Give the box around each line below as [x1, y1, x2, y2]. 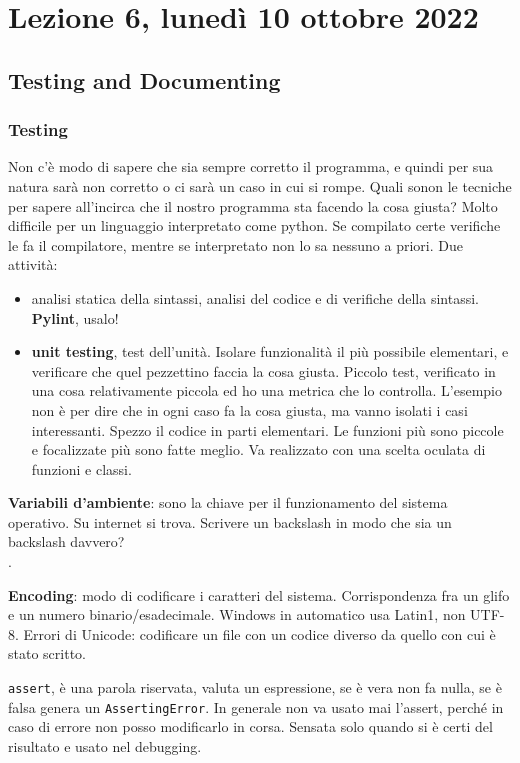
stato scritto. [8, 643, 86, 664]
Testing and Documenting [8, 64, 281, 95]
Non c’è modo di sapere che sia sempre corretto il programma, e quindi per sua [8, 156, 494, 177]
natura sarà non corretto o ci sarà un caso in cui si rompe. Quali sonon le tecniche [8, 175, 512, 196]
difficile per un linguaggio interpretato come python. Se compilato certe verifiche [8, 215, 501, 236]
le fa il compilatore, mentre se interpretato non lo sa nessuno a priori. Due [8, 234, 463, 255]
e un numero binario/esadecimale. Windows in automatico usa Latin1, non [8, 604, 466, 625]
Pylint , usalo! [31, 307, 119, 328]
